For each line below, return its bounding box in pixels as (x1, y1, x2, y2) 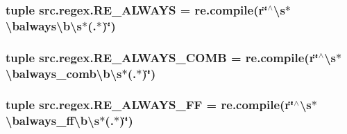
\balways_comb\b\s (6, 64, 122, 82)
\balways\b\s (6, 17, 82, 34)
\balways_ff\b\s (6, 112, 100, 129)
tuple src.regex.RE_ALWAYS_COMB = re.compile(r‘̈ (6, 48, 319, 66)
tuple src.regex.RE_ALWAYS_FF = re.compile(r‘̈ (6, 96, 294, 113)
